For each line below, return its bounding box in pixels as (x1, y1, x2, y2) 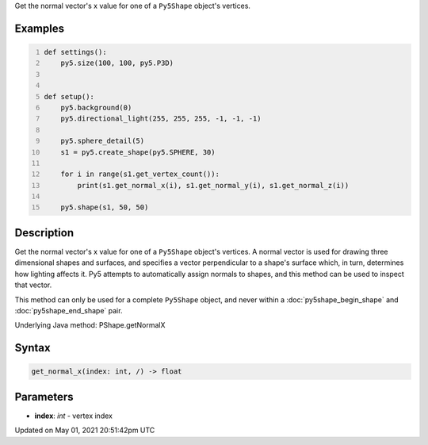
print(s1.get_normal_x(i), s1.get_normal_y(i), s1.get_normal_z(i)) (77, 181, 350, 190)
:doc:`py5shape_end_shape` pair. (14, 305, 123, 315)
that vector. (14, 280, 52, 290)
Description (14, 226, 75, 240)
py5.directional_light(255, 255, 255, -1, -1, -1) (60, 114, 262, 123)
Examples (14, 21, 65, 35)
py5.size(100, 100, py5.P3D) (60, 59, 174, 67)
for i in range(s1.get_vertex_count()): (60, 170, 220, 178)
